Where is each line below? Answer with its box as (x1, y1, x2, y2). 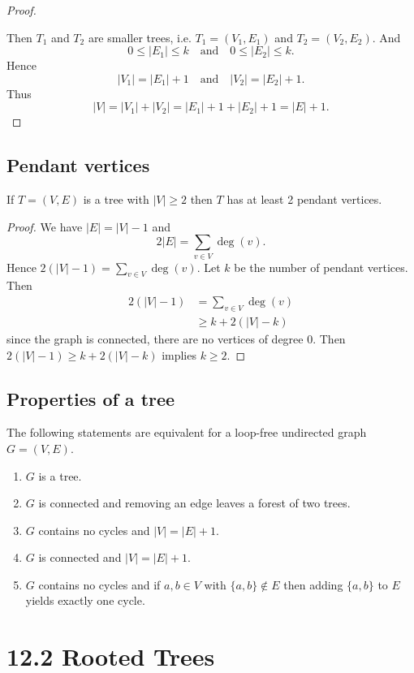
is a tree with (83, 191, 149, 208)
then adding (283, 576, 343, 593)
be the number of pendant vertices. (234, 258, 408, 275)
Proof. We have (6, 218, 83, 235)
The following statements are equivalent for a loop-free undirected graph (6, 424, 367, 441)
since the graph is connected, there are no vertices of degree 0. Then (6, 330, 346, 347)
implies (162, 346, 196, 363)
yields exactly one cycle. (25, 592, 145, 609)
